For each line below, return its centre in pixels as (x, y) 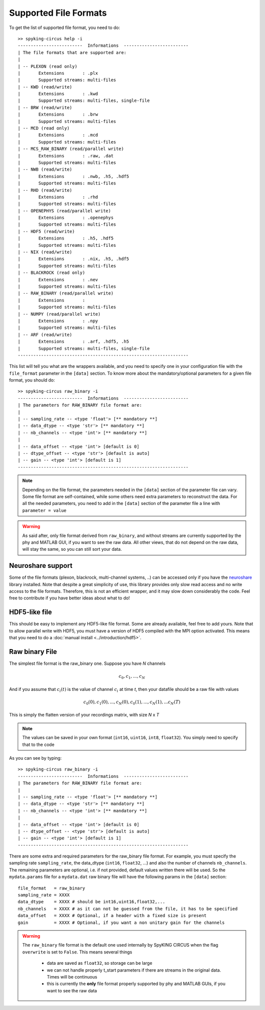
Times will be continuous (72, 977)
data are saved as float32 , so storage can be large (100, 963)
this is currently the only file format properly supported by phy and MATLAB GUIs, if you (136, 984)
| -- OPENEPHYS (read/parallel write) (65, 211)
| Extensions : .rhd (58, 197)
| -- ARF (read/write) (45, 335)
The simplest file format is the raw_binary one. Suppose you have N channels (87, 663)
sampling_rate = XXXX (44, 895)
